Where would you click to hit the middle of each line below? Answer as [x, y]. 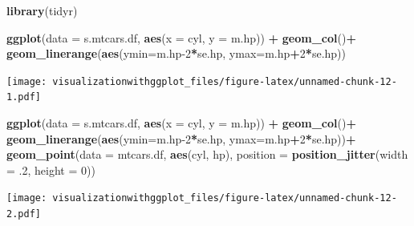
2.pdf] [24, 214]
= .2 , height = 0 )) [51, 169]
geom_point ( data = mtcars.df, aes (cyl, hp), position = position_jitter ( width [207, 154]
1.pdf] [24, 97]
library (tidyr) [42, 10]
